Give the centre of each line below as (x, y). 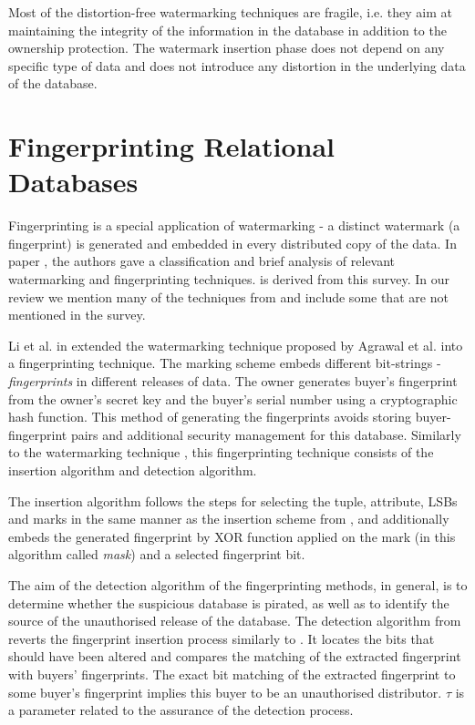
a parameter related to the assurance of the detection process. (181, 710)
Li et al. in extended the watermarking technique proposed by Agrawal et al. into (236, 345)
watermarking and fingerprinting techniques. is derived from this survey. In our (229, 279)
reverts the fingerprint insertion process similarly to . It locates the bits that (222, 638)
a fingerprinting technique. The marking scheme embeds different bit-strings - (225, 363)
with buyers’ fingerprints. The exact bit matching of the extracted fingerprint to (232, 674)
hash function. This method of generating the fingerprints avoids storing (210, 417)
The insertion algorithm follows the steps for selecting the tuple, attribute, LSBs (233, 500)
